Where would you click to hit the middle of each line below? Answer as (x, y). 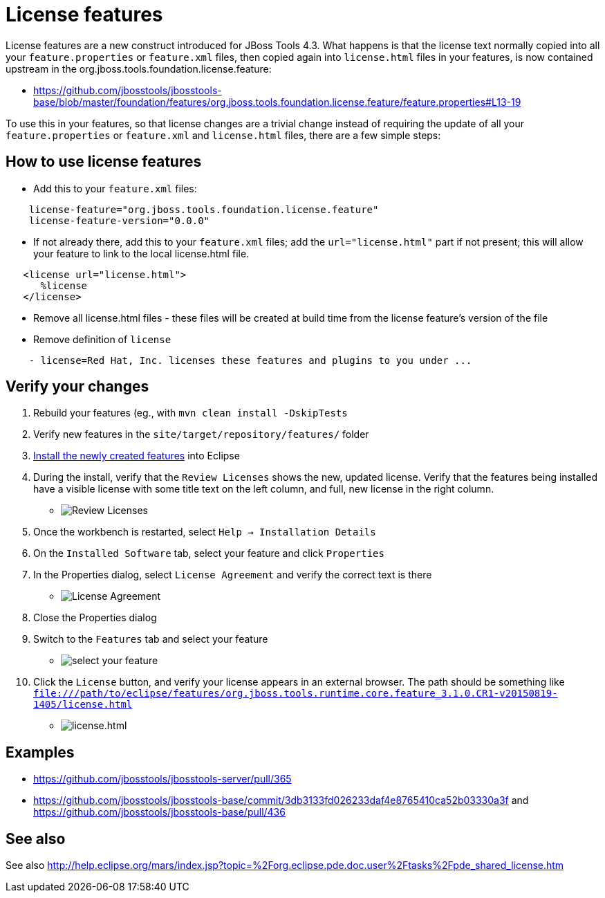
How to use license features (104, 162)
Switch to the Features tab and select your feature (151, 639)
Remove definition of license (102, 339)
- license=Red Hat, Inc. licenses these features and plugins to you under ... (250, 360)
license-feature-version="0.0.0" (119, 220)
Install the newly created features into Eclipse (137, 456)
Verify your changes (77, 387)
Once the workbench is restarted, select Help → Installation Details (205, 532)
